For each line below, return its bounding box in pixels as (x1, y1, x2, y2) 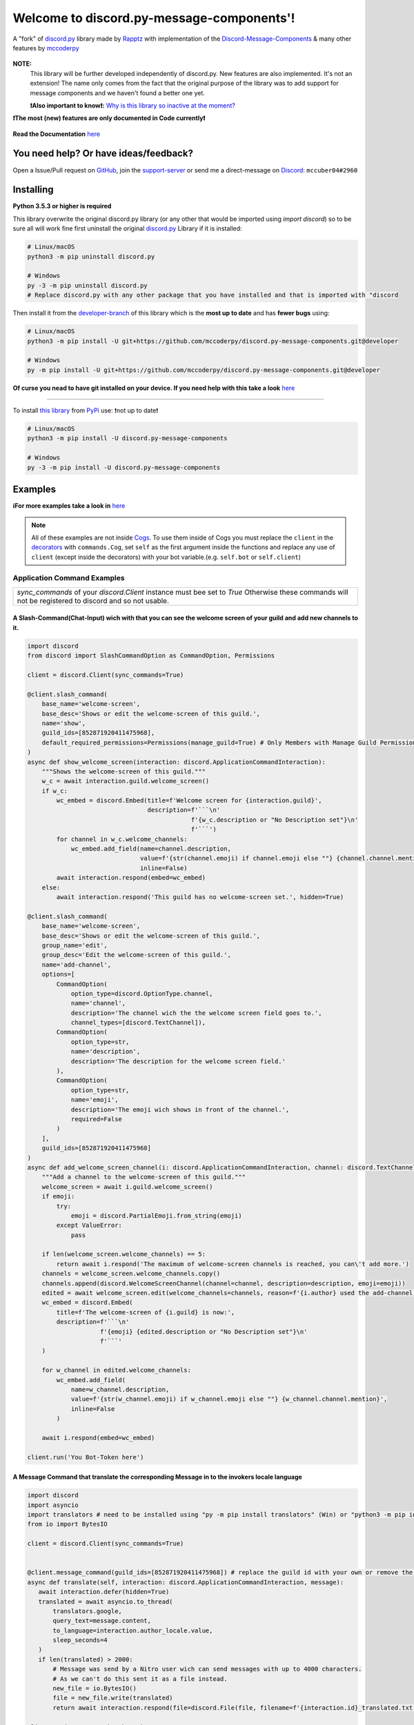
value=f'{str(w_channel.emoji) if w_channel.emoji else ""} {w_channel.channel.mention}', (70, 1395, 388, 1403)
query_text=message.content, (52, 1617, 152, 1625)
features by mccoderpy (12, 43, 79, 52)
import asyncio (27, 1501, 79, 1509)
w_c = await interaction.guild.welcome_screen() (41, 777, 210, 785)
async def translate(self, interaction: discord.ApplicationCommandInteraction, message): (27, 1578, 344, 1586)
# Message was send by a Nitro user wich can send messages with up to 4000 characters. (52, 1665, 362, 1673)
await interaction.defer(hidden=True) (38, 1588, 170, 1596)
